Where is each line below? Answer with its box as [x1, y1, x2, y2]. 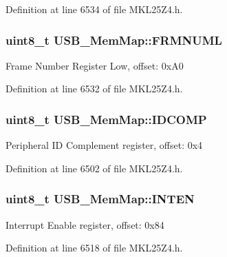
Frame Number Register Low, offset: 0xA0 [6, 58, 184, 72]
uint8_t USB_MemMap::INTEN [6, 190, 195, 207]
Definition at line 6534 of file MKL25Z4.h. [6, 2, 183, 16]
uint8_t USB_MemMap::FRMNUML [6, 31, 222, 48]
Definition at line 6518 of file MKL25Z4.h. [6, 240, 183, 255]
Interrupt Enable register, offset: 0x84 [6, 217, 164, 232]
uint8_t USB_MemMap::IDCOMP [6, 110, 207, 127]
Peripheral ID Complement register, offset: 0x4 [6, 138, 203, 152]
